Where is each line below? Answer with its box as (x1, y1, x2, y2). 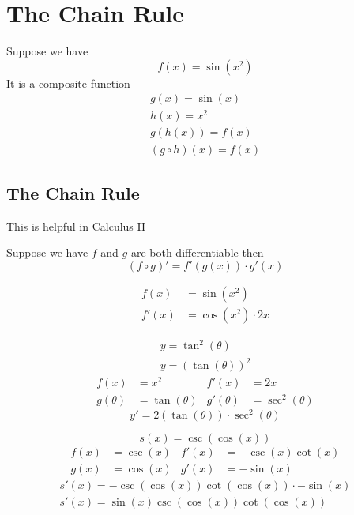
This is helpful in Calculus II (6, 217, 146, 234)
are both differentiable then (130, 244, 264, 261)
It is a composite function (6, 74, 130, 91)
